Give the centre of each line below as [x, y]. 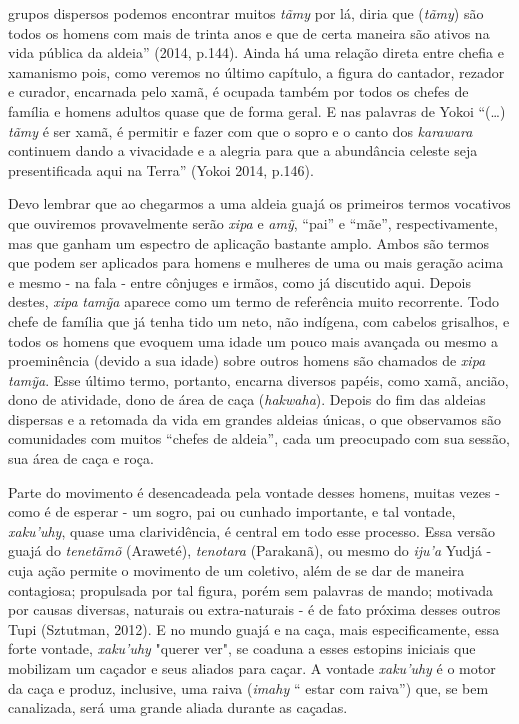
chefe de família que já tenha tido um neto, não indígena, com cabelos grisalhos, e [259, 320]
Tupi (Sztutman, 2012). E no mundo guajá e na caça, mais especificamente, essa [254, 628]
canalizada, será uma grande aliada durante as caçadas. [178, 707]
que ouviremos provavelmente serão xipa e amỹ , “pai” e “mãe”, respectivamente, [253, 222]
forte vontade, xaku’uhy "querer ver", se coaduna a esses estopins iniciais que [242, 648]
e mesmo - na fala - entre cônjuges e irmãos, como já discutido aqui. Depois [239, 281]
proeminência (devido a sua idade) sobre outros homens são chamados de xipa [247, 360]
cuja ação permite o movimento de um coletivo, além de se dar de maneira [236, 570]
